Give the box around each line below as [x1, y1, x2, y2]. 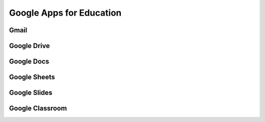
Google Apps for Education [9, 7, 122, 18]
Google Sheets [9, 73, 55, 81]
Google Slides [9, 89, 53, 97]
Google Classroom [9, 104, 67, 113]
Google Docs [9, 57, 50, 66]
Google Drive [9, 42, 50, 50]
